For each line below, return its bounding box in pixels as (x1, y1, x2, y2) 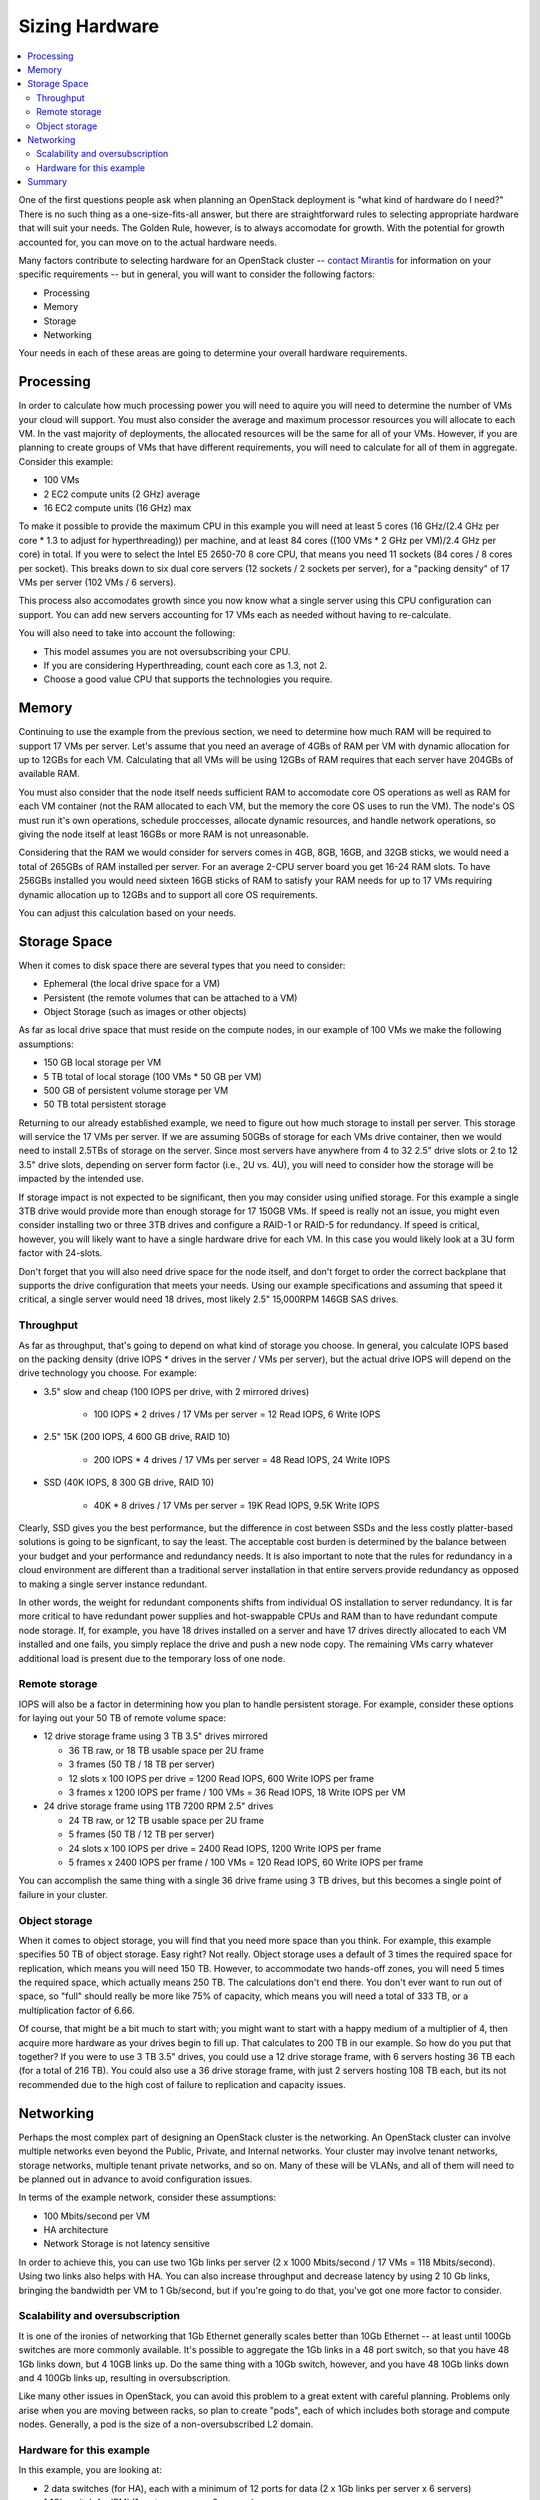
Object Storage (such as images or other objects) (43, 1005, 247, 1017)
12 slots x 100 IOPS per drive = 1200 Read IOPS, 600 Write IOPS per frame (68, 1772, 375, 1784)
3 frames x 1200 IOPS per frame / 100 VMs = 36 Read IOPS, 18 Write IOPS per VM (68, 1786, 406, 1799)
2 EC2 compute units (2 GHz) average (43, 488, 200, 500)
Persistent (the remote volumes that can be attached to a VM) (43, 991, 298, 1004)
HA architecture (43, 2224, 109, 2236)
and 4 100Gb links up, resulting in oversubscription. (18, 2371, 231, 2384)
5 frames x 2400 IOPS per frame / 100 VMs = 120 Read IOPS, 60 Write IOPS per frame (68, 1856, 424, 1868)
